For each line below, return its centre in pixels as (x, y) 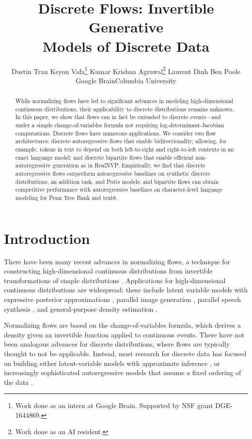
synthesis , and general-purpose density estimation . (81, 309)
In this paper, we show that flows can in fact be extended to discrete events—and (118, 117)
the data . (18, 382)
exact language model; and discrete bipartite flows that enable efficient (104, 157)
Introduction (47, 238)
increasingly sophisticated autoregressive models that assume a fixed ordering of (123, 372)
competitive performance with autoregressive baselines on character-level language (119, 189)
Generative (126, 27)
